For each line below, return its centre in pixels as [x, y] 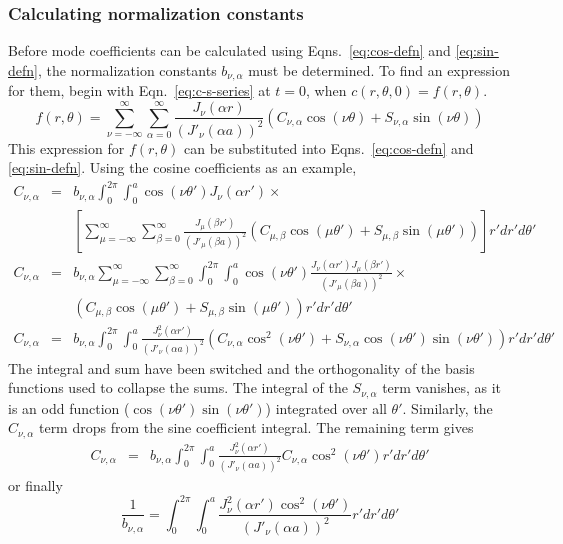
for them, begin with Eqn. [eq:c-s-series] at [139, 90]
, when [326, 90]
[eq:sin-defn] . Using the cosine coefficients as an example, [182, 167]
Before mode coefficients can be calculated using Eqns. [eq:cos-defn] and [229, 50]
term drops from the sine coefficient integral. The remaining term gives [256, 427]
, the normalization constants [127, 69]
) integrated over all [326, 407]
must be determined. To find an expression [379, 69]
